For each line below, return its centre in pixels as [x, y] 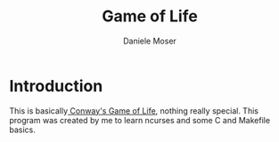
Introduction [56, 86]
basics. [22, 130]
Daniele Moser [150, 41]
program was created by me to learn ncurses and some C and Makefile [139, 120]
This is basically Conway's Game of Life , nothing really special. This [134, 110]
